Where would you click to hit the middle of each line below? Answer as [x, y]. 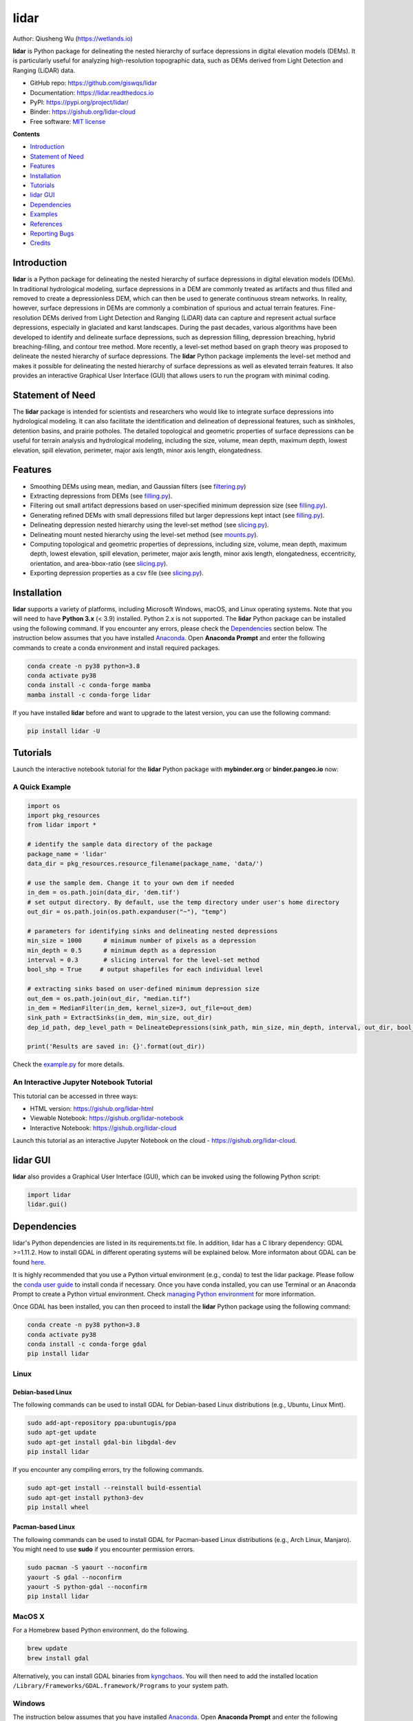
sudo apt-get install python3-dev [85, 1498]
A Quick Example [42, 787]
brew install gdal [58, 1658]
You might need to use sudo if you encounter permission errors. [104, 1550]
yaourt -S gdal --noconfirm [74, 1577]
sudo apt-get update [62, 1433]
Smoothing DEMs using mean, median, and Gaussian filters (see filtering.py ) [138, 486]
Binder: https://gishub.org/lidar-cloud [83, 112]
